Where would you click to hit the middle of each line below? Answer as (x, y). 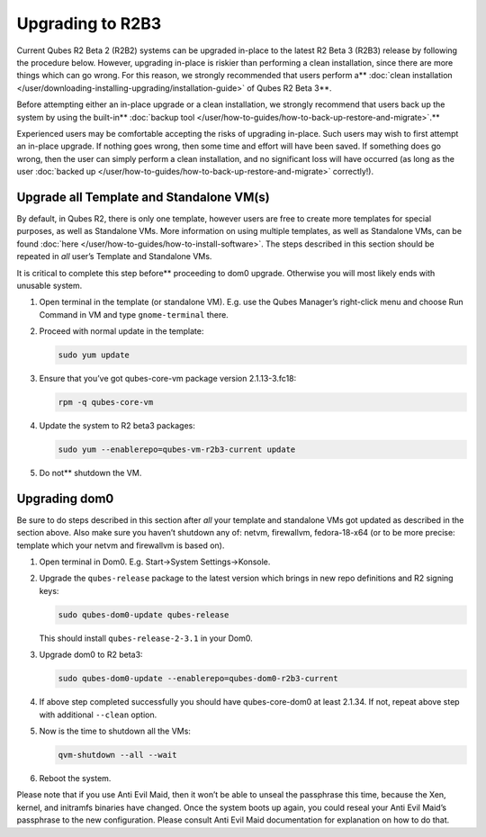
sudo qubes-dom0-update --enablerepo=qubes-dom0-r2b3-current (198, 679)
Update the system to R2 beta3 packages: (117, 426)
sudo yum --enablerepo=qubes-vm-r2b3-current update (177, 450)
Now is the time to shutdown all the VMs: (115, 731)
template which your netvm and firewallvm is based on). (121, 545)
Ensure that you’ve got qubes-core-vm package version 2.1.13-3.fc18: (168, 379)
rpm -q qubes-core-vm (106, 402)
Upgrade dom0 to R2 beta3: (91, 655)
